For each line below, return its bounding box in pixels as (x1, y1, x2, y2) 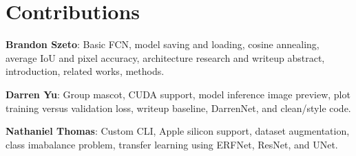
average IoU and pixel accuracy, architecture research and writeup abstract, (6, 50, 325, 65)
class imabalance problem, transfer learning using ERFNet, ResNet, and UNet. (6, 137, 338, 151)
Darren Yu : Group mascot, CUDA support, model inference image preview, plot (6, 87, 350, 101)
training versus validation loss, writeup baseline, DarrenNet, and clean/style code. (6, 100, 351, 115)
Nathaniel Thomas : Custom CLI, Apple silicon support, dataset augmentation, (6, 124, 350, 138)
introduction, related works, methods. (6, 64, 165, 78)
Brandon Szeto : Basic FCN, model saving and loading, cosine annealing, (6, 37, 320, 52)
